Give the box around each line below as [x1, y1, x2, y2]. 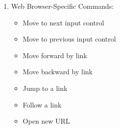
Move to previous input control [23, 34, 116, 44]
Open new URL [23, 116, 70, 126]
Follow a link [23, 99, 62, 109]
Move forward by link [23, 50, 87, 60]
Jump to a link [23, 83, 68, 93]
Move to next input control [23, 17, 104, 27]
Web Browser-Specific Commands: [11, 1, 114, 11]
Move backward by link [23, 66, 93, 77]
